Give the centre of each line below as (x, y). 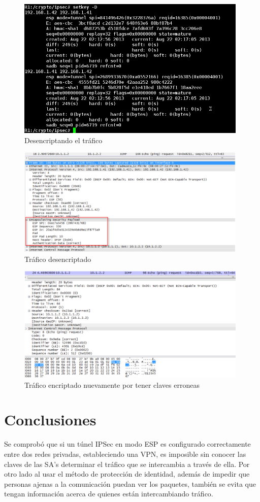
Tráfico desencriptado (58, 259)
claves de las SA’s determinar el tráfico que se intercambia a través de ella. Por (127, 464)
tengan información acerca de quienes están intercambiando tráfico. (109, 494)
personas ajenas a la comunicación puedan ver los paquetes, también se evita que (130, 483)
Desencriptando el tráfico (63, 140)
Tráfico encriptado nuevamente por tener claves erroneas (112, 384)
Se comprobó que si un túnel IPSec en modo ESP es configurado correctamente (127, 444)
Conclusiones (50, 420)
